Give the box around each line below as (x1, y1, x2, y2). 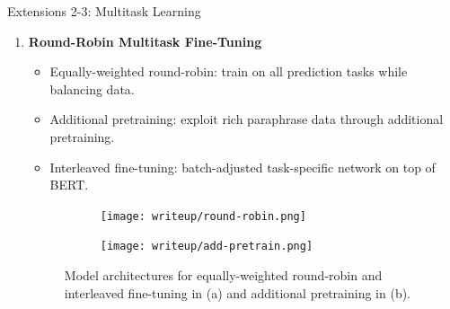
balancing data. (49, 79, 135, 98)
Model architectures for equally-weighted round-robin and (64, 266, 383, 285)
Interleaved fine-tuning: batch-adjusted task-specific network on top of (49, 157, 436, 176)
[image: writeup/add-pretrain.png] (100, 240, 313, 253)
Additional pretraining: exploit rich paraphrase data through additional (49, 110, 444, 128)
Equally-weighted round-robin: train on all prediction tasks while (49, 62, 408, 81)
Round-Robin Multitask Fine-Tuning (28, 31, 262, 50)
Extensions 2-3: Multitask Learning (7, 2, 201, 20)
